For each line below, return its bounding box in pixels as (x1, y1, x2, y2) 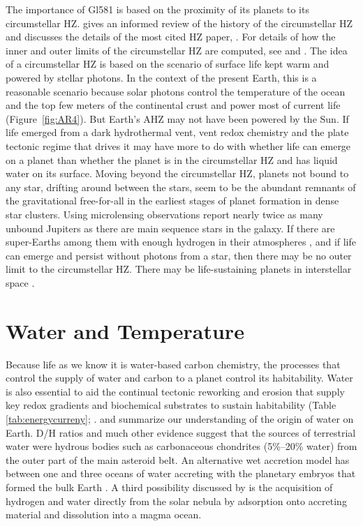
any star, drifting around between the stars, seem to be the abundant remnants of (6, 179, 356, 194)
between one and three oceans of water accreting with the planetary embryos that (6, 466, 356, 481)
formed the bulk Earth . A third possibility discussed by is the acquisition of (6, 479, 333, 494)
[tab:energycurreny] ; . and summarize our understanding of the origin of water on (6, 411, 354, 426)
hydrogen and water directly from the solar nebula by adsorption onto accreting (6, 493, 347, 508)
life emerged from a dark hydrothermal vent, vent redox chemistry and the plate (6, 125, 349, 140)
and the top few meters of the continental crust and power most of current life (6, 98, 341, 112)
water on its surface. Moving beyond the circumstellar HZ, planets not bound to (6, 166, 349, 181)
